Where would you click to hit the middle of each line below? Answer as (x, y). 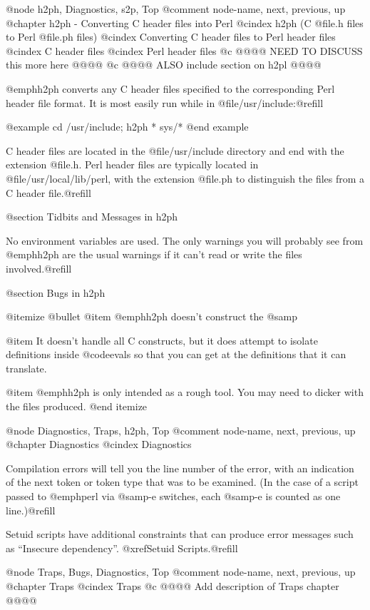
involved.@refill (39, 268)
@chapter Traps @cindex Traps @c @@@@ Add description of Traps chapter (173, 586)
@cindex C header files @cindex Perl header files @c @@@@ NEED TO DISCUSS (184, 50)
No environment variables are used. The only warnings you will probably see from (185, 240)
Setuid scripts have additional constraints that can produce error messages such (180, 534)
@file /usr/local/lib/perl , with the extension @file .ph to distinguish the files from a (185, 178)
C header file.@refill (48, 192)
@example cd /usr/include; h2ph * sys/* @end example (127, 127)
